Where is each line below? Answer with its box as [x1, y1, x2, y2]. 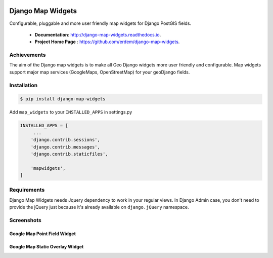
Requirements [9, 187, 45, 194]
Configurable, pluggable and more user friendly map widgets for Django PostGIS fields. [9, 20, 192, 26]
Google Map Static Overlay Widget [9, 243, 84, 249]
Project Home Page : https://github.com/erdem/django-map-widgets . [34, 39, 180, 45]
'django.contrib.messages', [30, 144, 101, 150]
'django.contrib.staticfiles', [30, 151, 108, 157]
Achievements [9, 51, 46, 58]
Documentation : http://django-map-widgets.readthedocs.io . [34, 31, 161, 38]
